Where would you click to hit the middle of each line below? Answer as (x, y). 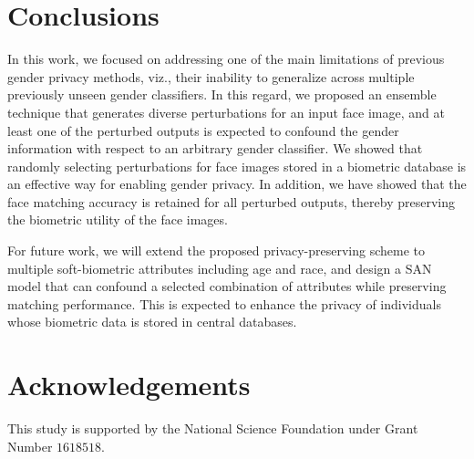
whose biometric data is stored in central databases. (152, 322)
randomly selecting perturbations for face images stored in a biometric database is (237, 166)
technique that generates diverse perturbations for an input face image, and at (226, 112)
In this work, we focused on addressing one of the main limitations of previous (226, 59)
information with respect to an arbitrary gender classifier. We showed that (215, 148)
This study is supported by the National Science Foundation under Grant (213, 428)
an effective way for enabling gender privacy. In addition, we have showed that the (237, 184)
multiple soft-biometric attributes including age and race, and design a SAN (220, 268)
